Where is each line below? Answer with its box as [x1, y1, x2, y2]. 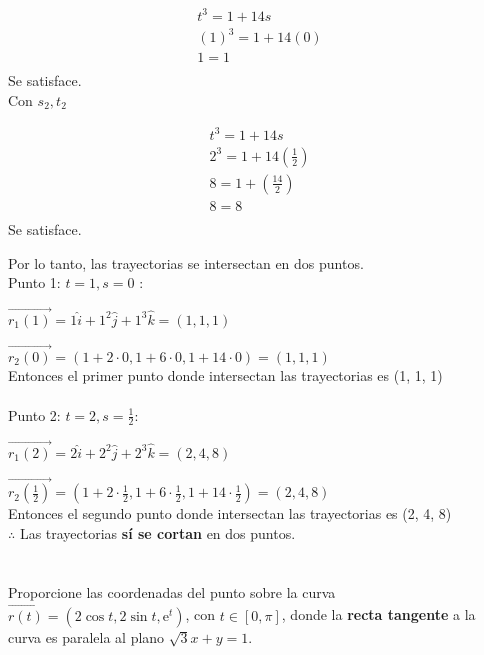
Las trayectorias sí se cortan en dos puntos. [19, 523, 296, 544]
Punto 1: [8, 272, 61, 293]
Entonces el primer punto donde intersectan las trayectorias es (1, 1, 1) [8, 365, 443, 386]
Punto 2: [8, 404, 61, 425]
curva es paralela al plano [8, 626, 165, 647]
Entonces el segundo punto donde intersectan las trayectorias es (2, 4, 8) [8, 503, 452, 524]
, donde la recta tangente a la [281, 604, 476, 625]
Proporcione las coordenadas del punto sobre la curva [8, 581, 336, 602]
